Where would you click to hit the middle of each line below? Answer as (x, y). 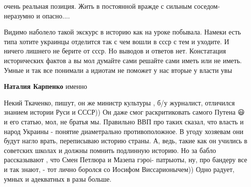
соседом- (207, 6)
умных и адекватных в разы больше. (58, 178)
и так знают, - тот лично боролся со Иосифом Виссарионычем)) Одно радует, (119, 169)
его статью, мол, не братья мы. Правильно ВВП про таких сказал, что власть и (127, 121)
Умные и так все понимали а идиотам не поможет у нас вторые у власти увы (118, 70)
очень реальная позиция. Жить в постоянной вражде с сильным (98, 6)
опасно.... (56, 15)
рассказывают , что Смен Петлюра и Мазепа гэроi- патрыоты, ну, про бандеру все (126, 160)
